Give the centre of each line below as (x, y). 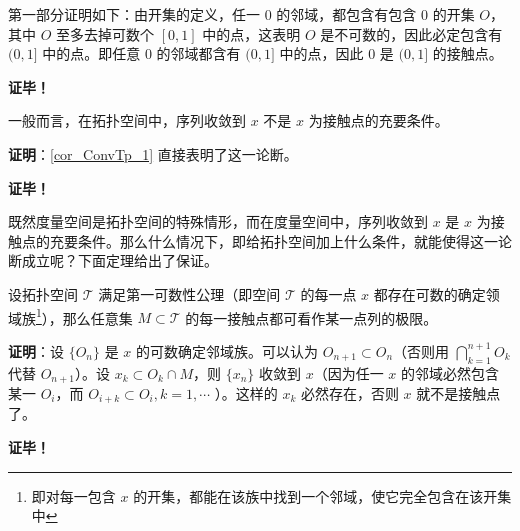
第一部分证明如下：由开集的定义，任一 (134, 14)
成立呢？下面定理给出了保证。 (119, 260)
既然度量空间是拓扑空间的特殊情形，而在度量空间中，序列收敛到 (218, 221)
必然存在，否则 (349, 393)
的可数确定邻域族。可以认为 (227, 350)
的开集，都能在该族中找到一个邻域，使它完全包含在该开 (315, 495)
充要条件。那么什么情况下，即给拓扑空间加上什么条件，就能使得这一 (273, 240)
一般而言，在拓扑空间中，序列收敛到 (127, 120)
